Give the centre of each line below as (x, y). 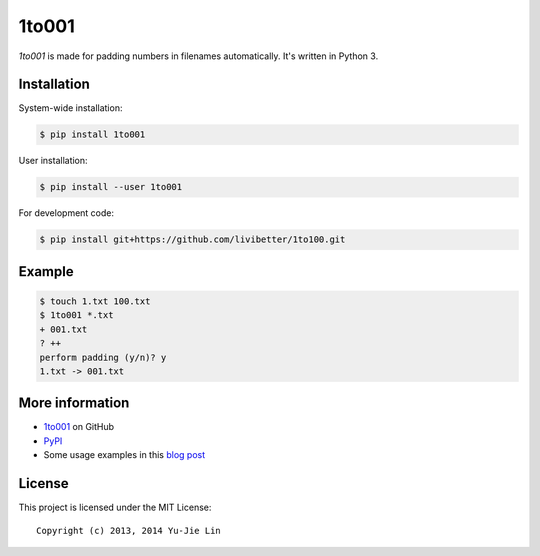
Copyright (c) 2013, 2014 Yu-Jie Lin (129, 530)
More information (74, 403)
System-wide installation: (70, 108)
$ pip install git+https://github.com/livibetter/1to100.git (192, 239)
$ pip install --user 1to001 (111, 187)
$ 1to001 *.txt (76, 315)
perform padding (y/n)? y (103, 357)
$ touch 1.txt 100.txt (95, 301)
